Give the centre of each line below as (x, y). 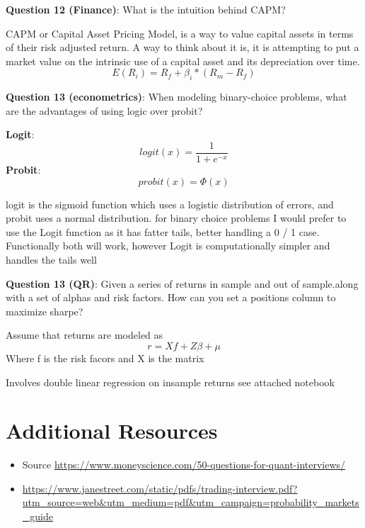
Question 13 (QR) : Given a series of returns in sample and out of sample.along (182, 283)
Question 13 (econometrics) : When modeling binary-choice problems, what (176, 97)
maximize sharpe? (45, 311)
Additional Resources (112, 431)
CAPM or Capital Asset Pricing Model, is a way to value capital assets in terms (180, 33)
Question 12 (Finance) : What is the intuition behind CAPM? (146, 9)
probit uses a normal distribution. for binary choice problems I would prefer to (176, 218)
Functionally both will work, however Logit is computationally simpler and (168, 246)
